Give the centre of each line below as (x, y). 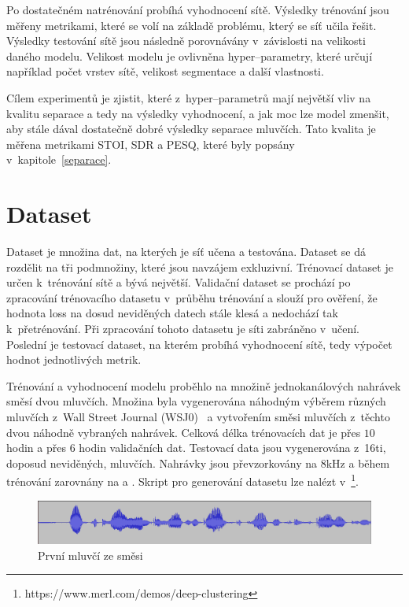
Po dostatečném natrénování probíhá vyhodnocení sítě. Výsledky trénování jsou (198, 9)
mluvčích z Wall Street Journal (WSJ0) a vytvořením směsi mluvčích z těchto (198, 416)
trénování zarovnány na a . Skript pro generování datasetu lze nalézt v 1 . (182, 480)
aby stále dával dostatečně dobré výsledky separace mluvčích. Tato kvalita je (191, 129)
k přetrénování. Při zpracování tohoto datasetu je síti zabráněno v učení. (183, 329)
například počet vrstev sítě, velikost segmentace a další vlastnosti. (165, 71)
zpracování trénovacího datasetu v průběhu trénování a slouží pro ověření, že (192, 297)
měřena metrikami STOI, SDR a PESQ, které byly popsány (151, 144)
